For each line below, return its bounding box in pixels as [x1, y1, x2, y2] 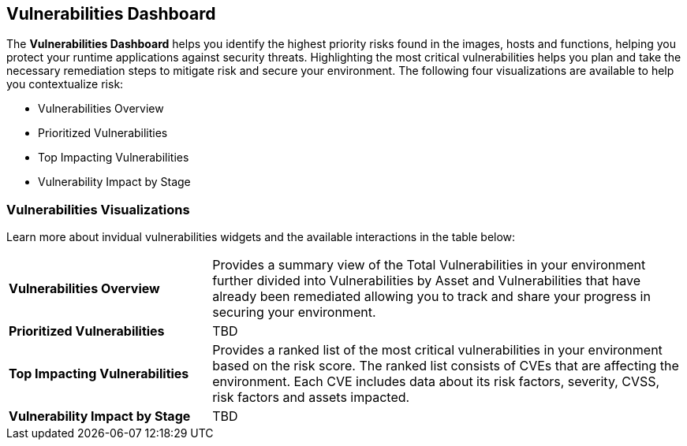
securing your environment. [212, 304, 376, 321]
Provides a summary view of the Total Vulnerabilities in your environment [212, 257, 646, 273]
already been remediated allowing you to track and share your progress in [212, 288, 651, 305]
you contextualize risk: [6, 77, 124, 91]
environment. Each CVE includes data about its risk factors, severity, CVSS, [212, 374, 660, 390]
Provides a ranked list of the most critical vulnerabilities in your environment [212, 342, 663, 359]
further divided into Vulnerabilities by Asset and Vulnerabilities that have [212, 273, 641, 289]
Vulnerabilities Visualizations [6, 201, 190, 217]
